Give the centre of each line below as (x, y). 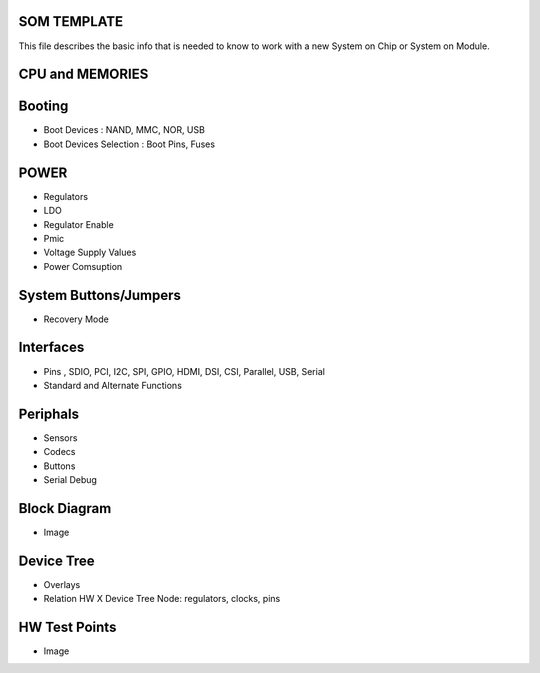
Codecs (59, 452)
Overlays (62, 584)
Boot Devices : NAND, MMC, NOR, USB (124, 130)
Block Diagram (65, 508)
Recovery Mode (76, 319)
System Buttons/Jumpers (100, 295)
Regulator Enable (78, 224)
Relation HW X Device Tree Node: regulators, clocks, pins (162, 599)
